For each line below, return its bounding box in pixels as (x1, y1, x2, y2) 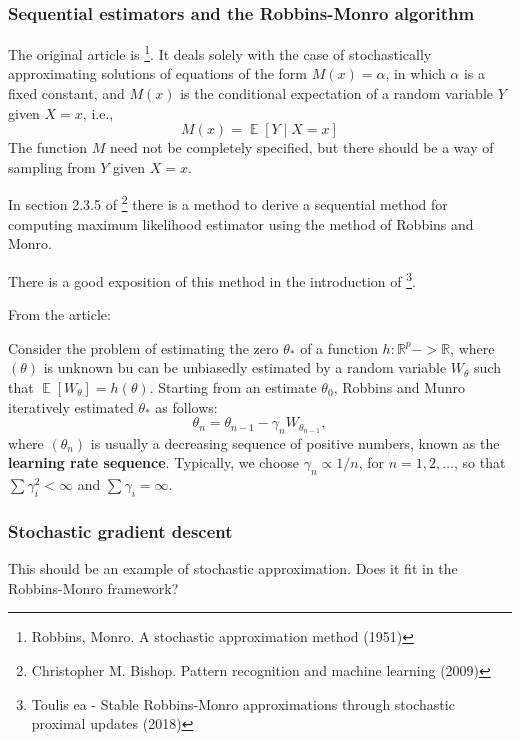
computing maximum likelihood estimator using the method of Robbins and (8, 213, 474, 234)
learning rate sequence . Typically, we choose (8, 452, 300, 473)
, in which (385, 63, 446, 84)
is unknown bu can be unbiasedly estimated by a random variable (43, 357, 447, 378)
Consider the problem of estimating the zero (8, 337, 279, 358)
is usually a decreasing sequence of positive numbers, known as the (90, 432, 500, 453)
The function (8, 137, 87, 158)
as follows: (155, 396, 218, 417)
